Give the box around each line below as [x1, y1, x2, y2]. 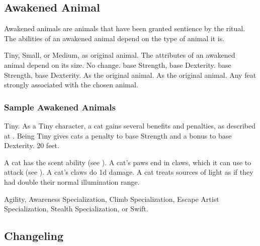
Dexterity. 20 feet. [4, 140, 59, 151]
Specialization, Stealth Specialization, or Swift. [4, 203, 148, 214]
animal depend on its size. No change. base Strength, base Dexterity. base [4, 59, 231, 70]
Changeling [4, 228, 64, 243]
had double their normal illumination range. [4, 176, 140, 187]
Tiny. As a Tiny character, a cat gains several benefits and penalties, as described [4, 120, 255, 131]
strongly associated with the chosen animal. [4, 79, 138, 90]
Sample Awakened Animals [4, 100, 116, 113]
